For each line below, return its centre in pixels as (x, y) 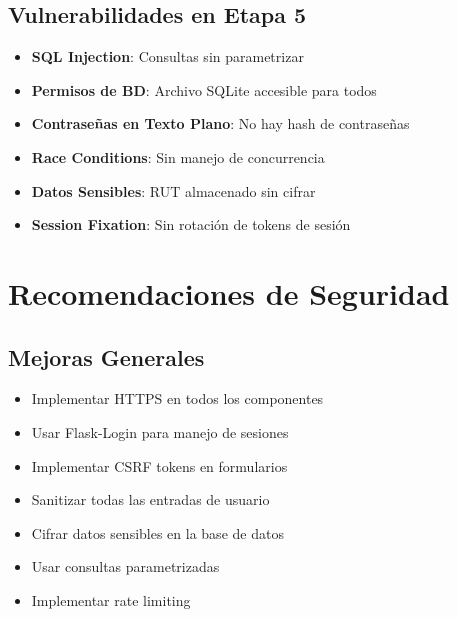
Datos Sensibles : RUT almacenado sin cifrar (173, 190)
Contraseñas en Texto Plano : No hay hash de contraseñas (220, 123)
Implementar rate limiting (111, 599)
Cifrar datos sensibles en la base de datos (157, 532)
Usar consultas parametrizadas (125, 566)
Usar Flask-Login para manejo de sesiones (160, 431)
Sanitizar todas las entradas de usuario (150, 499)
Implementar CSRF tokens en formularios (159, 465)
